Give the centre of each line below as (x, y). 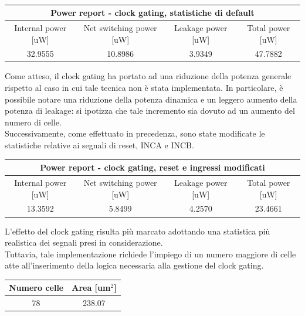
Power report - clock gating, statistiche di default (152, 13)
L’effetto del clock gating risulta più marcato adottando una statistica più (138, 231)
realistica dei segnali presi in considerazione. (84, 242)
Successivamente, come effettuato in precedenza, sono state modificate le (135, 133)
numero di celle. (33, 122)
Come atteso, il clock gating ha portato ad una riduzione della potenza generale (148, 76)
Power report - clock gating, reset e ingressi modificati (152, 167)
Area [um (91, 288)
